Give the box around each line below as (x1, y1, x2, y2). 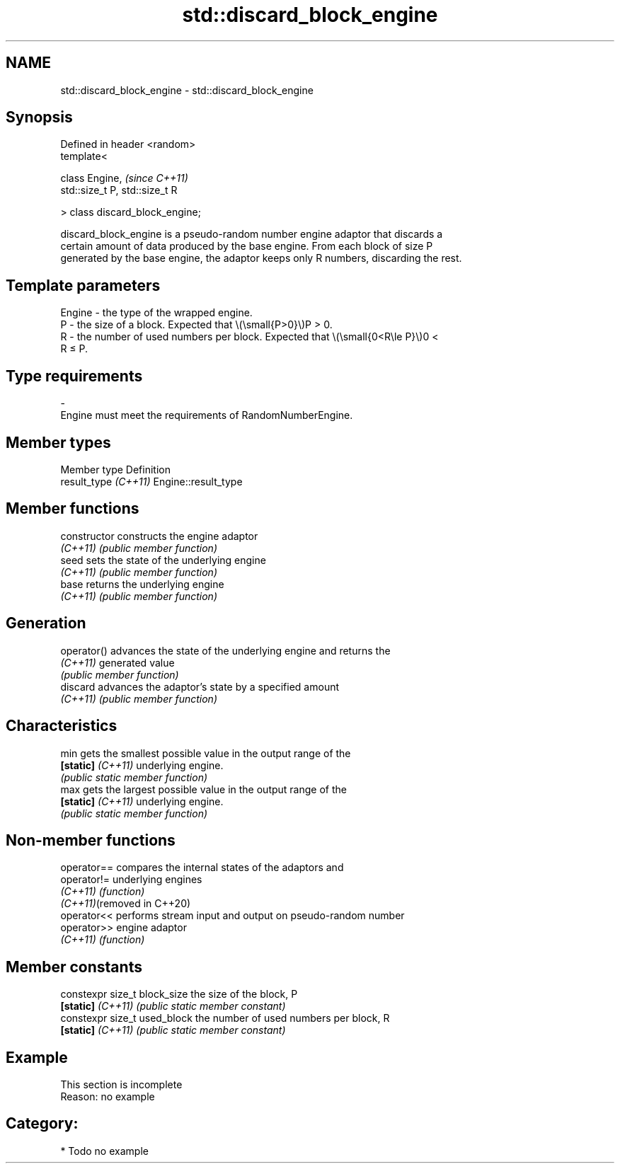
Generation (6, 614, 86, 633)
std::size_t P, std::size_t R (60, 184, 178, 197)
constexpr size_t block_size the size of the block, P (60, 988, 298, 1001)
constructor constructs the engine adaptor (60, 529, 258, 542)
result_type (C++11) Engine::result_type (60, 475, 243, 488)
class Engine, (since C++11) (60, 172, 188, 185)
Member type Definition (60, 463, 171, 476)
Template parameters (6, 276, 161, 294)
